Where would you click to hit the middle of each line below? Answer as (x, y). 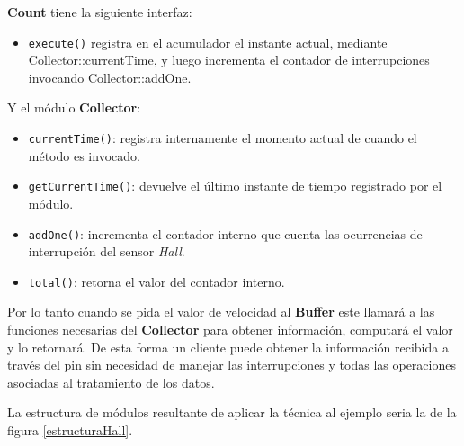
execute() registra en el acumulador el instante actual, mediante (208, 42)
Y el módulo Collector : (74, 107)
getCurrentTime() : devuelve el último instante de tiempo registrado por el (235, 186)
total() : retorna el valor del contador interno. (156, 281)
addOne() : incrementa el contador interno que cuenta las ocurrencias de (225, 233)
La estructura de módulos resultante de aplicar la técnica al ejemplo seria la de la (232, 412)
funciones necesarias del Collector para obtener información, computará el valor (230, 330)
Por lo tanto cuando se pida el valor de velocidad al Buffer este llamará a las (221, 312)
